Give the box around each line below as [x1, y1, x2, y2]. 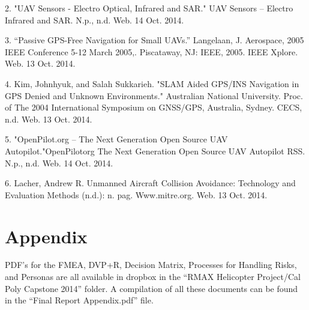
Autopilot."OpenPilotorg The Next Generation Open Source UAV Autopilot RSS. [5, 144, 305, 157]
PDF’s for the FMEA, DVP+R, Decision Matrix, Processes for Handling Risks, [5, 258, 297, 271]
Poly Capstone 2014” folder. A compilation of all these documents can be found [5, 282, 298, 294]
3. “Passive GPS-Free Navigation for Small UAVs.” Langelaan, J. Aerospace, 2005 [5, 34, 304, 46]
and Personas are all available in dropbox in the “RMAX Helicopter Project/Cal [5, 270, 301, 283]
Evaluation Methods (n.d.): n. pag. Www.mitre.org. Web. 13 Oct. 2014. [5, 188, 268, 201]
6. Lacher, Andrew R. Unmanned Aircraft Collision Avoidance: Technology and [5, 177, 296, 189]
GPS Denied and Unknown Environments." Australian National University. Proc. [5, 89, 303, 102]
